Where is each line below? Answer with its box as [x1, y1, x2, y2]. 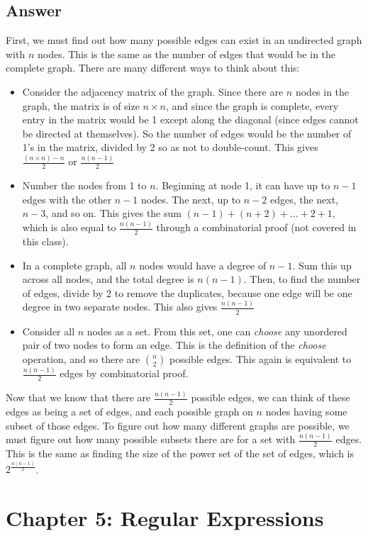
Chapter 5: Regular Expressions [6, 503, 324, 532]
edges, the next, [269, 191, 339, 206]
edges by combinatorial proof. [60, 366, 189, 381]
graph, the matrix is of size [22, 98, 140, 113]
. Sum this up [292, 257, 352, 272]
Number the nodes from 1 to [22, 178, 147, 193]
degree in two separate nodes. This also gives [22, 299, 218, 314]
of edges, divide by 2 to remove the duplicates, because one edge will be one [22, 285, 352, 300]
